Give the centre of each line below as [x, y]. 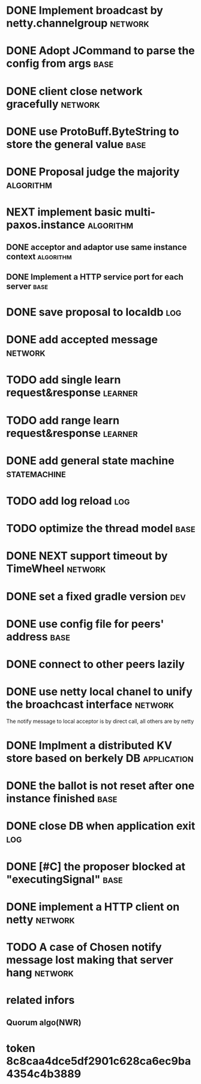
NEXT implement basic [64, 212]
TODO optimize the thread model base [101, 529]
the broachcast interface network [90, 705]
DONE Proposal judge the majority [93, 172]
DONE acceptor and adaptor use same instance [97, 247]
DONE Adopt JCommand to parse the [100, 51]
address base [38, 636]
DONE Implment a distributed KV [89, 745]
